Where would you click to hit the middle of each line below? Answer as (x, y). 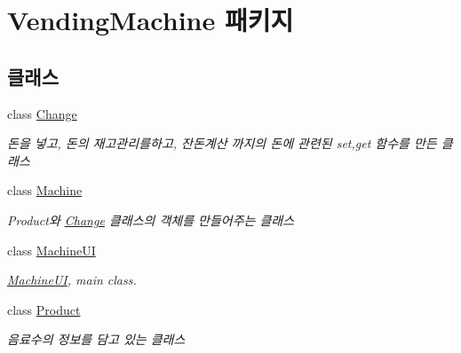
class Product (44, 309)
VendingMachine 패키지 (151, 20)
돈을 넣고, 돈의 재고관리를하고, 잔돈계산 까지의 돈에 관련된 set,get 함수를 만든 (222, 143)
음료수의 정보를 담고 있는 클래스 (96, 339)
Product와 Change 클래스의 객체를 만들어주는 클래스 (151, 220)
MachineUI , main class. (72, 280)
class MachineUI (52, 250)
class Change (42, 113)
